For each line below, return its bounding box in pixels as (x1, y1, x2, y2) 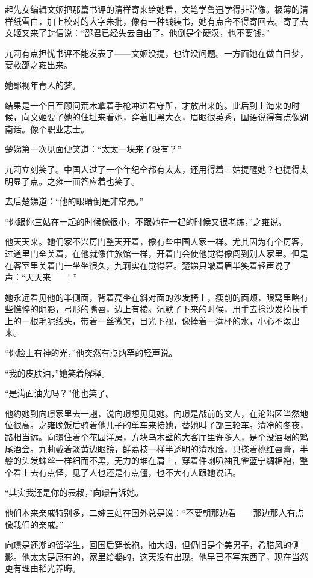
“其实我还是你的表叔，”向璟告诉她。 (5, 486, 144, 499)
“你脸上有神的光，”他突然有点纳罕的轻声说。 (5, 346, 178, 359)
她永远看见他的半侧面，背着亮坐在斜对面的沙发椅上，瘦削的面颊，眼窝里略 (5, 291, 300, 303)
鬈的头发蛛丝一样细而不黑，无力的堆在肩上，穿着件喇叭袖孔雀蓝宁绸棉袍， (5, 454, 300, 467)
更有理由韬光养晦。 (5, 562, 81, 574)
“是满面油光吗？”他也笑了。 (5, 387, 114, 399)
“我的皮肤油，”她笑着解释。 (5, 366, 110, 379)
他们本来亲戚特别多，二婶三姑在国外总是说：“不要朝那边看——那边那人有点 (5, 506, 304, 518)
